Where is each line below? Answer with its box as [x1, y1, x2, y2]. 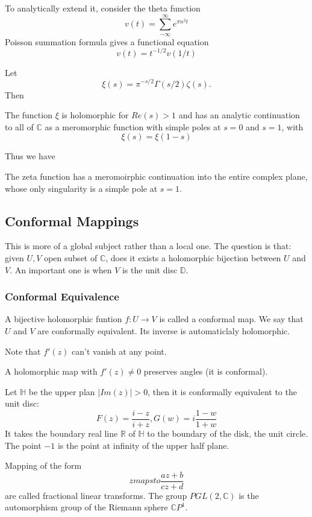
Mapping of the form [5, 459, 82, 472]
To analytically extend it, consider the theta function [5, 2, 201, 14]
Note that [5, 344, 41, 357]
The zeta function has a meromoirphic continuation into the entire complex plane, [5, 170, 308, 182]
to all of [5, 120, 34, 133]
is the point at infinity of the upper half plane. [57, 439, 229, 451]
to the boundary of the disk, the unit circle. [147, 427, 308, 439]
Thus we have [5, 150, 55, 162]
